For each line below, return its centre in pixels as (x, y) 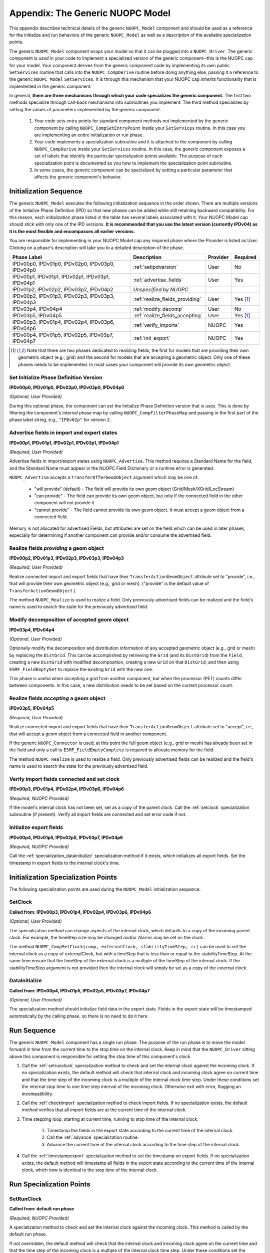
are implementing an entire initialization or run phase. (89, 135)
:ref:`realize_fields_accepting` (168, 316)
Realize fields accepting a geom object (57, 698)
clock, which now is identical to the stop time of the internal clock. (90, 1170)
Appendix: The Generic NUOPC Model (90, 13)
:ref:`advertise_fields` (158, 280)
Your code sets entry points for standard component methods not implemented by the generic (131, 121)
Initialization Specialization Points (63, 877)
